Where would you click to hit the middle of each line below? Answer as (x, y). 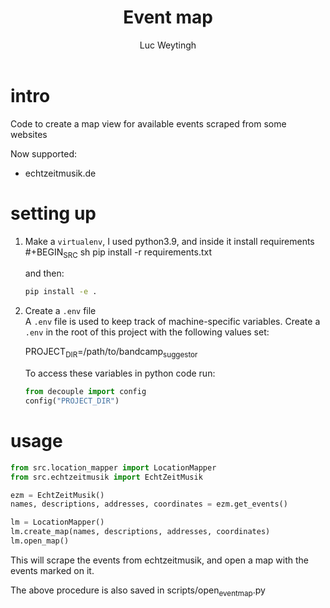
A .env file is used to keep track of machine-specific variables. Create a (172, 322)
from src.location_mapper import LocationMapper (113, 467)
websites (29, 134)
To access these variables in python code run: (120, 373)
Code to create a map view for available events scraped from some (148, 123)
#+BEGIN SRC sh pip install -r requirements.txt (118, 253)
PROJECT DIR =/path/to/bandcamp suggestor (111, 353)
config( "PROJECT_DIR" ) (72, 401)
